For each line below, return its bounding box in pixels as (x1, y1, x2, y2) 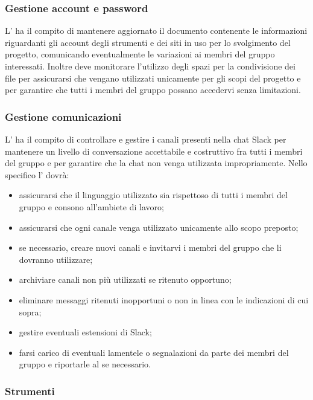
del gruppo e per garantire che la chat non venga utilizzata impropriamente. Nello (5, 156, 308, 169)
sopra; (19, 305, 42, 318)
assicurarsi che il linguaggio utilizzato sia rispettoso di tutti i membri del (19, 189, 288, 201)
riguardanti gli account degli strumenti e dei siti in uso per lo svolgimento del (5, 36, 291, 48)
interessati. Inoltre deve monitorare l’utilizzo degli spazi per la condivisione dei (5, 60, 296, 72)
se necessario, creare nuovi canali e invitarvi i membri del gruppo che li (19, 241, 282, 254)
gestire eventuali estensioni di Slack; (19, 326, 152, 338)
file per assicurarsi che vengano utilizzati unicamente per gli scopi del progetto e (5, 71, 301, 84)
